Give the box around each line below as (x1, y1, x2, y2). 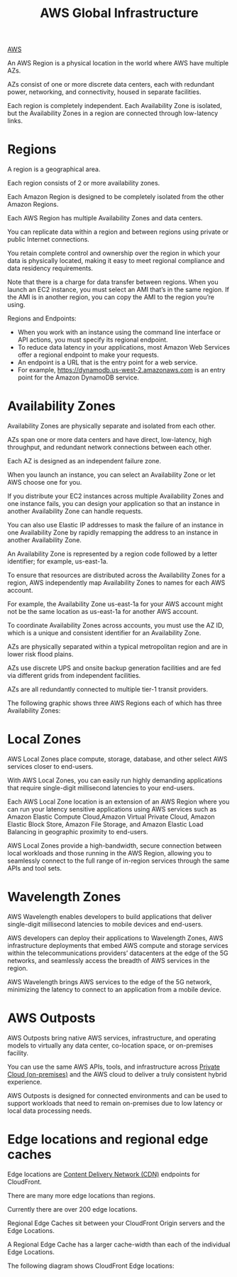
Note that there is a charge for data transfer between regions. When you (7, 278, 219, 286)
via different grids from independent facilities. (7, 672, 141, 680)
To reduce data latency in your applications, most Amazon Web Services (17, 343, 231, 352)
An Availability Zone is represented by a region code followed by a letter (7, 549, 218, 559)
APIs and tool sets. (7, 864, 62, 872)
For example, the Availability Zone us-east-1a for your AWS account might (7, 600, 224, 608)
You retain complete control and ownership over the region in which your (7, 249, 221, 257)
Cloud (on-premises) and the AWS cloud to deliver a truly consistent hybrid (7, 1069, 227, 1078)
